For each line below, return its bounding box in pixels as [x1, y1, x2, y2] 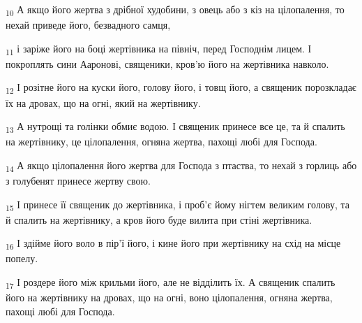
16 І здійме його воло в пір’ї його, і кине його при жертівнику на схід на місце [6, 236, 341, 252]
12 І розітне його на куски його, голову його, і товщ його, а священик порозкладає [6, 80, 356, 96]
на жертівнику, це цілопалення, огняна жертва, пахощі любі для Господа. [6, 134, 317, 149]
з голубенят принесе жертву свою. [6, 173, 151, 187]
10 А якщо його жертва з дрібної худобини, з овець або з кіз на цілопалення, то [6, 2, 345, 18]
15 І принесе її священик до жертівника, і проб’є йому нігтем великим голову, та [6, 196, 350, 213]
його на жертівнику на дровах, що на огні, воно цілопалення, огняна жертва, [6, 290, 333, 305]
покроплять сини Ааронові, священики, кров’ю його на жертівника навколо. [6, 56, 329, 71]
